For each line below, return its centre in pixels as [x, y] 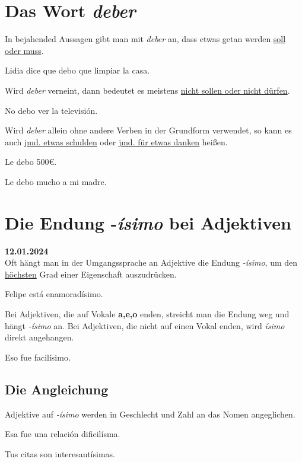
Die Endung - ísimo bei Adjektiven [148, 222]
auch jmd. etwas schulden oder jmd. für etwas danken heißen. [116, 141]
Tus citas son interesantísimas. [60, 453]
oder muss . [24, 50]
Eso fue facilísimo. [38, 357]
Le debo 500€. [31, 162]
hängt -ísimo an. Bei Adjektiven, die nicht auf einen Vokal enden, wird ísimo [145, 325]
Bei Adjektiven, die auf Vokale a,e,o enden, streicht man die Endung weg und [147, 313]
